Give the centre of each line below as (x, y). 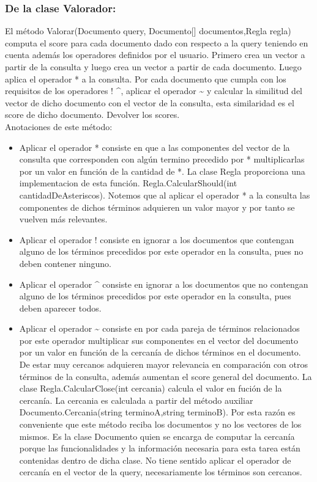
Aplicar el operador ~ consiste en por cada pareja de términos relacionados (159, 328)
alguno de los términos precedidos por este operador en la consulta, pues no (161, 251)
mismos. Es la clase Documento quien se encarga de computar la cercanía (157, 436)
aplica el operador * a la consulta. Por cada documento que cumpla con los (146, 79)
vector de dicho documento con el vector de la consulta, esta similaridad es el (150, 102)
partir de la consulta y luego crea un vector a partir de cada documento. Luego (153, 67)
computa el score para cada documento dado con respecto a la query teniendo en (157, 42)
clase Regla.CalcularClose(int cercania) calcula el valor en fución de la (151, 388)
